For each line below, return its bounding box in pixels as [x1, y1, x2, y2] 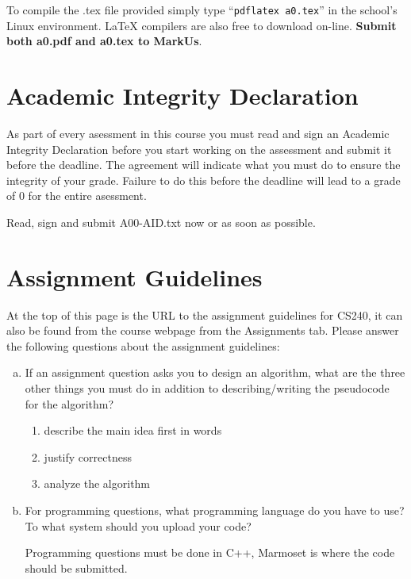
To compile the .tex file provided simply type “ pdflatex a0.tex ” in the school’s [6, 2, 398, 17]
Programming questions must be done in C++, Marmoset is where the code [25, 544, 395, 561]
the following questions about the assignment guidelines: [6, 337, 280, 354]
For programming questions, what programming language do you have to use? [25, 502, 405, 518]
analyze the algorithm [44, 475, 151, 492]
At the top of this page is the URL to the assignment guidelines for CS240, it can [6, 306, 403, 323]
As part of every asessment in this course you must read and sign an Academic [6, 125, 390, 141]
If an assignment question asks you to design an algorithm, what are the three [25, 364, 405, 381]
